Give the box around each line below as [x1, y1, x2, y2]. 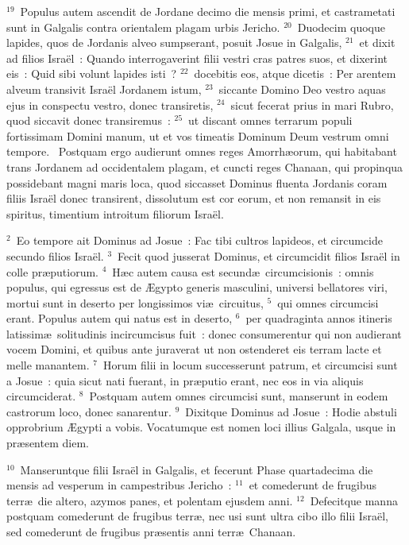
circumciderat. [6, 388, 76, 404]
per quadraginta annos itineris [245, 310, 392, 327]
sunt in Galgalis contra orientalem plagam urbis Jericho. [6, 18, 280, 35]
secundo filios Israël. [6, 247, 104, 264]
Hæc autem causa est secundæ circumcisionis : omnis [112, 263, 374, 280]
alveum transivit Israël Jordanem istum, [6, 80, 202, 97]
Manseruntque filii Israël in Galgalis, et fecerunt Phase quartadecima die [20, 461, 373, 477]
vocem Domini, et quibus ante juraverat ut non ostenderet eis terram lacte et [6, 341, 382, 358]
